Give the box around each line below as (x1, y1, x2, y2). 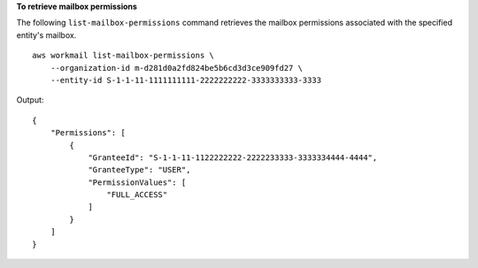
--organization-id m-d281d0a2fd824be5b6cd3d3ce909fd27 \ (50, 63, 303, 73)
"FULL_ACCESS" (106, 190, 168, 200)
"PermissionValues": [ (88, 177, 187, 188)
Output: (16, 95, 44, 105)
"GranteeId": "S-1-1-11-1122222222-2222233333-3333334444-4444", (88, 152, 378, 163)
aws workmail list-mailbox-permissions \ (32, 50, 214, 61)
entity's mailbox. (16, 29, 77, 40)
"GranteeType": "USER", (88, 165, 191, 175)
